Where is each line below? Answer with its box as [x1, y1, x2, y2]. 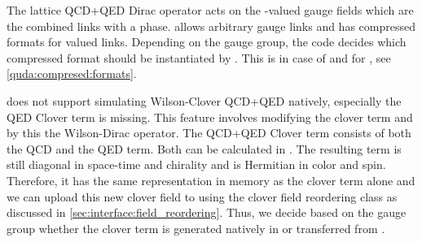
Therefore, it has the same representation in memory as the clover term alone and [7, 171, 415, 188]
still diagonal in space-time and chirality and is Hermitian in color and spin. [7, 156, 386, 173]
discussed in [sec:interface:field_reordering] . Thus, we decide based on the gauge [7, 204, 407, 221]
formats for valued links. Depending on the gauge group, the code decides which [7, 33, 407, 50]
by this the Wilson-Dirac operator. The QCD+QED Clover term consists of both [7, 124, 411, 141]
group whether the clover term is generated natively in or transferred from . [7, 219, 385, 236]
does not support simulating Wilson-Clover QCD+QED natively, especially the [7, 92, 402, 109]
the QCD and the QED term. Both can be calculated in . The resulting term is [7, 140, 402, 157]
